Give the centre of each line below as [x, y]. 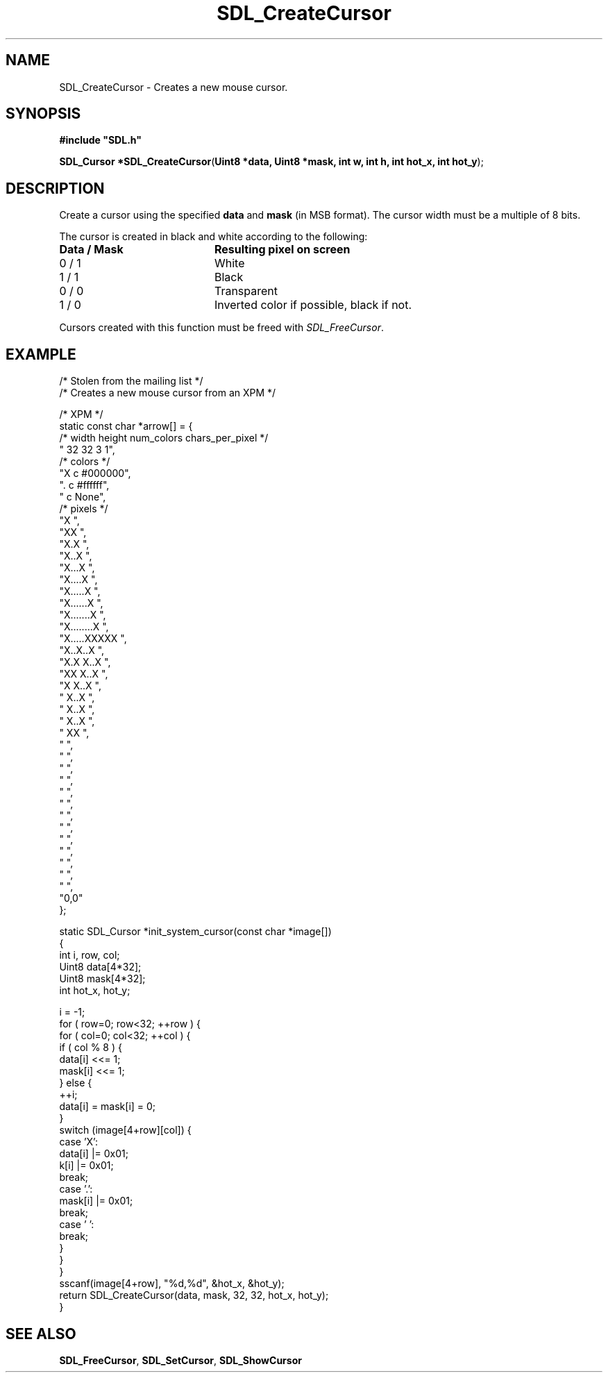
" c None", [83, 497]
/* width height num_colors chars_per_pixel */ [164, 438]
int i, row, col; [90, 955]
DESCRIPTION [55, 188]
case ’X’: [78, 1142]
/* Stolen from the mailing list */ [131, 381]
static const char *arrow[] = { [126, 426]
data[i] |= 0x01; [94, 1154]
